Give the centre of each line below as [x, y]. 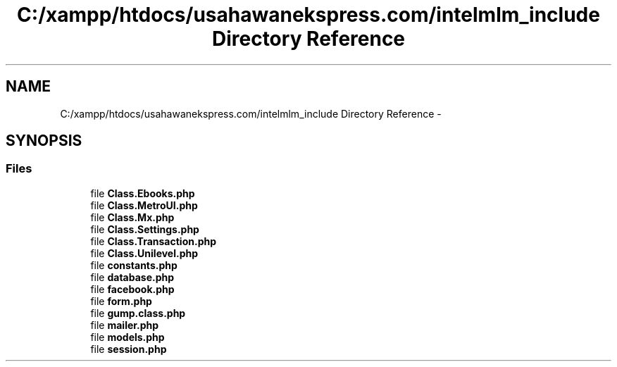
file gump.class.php [138, 313]
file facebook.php [132, 289]
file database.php [132, 277]
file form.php [121, 301]
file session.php [129, 349]
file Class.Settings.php [145, 229]
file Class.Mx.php [132, 217]
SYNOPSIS [44, 141]
